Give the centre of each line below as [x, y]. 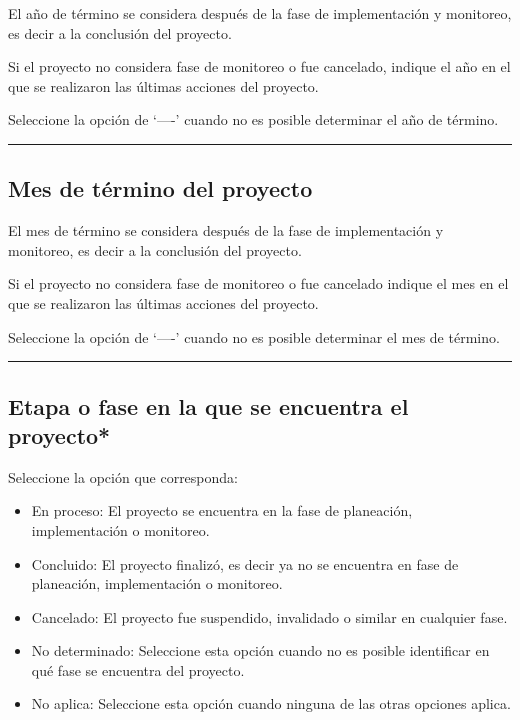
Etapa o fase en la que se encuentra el [208, 405]
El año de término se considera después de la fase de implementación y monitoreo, [260, 13]
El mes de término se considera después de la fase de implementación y [226, 230]
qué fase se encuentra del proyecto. [138, 669]
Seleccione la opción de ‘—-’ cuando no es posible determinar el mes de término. [254, 336]
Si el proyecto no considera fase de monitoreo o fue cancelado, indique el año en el [259, 66]
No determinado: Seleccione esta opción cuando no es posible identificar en [260, 650]
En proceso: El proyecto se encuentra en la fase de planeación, [222, 510]
